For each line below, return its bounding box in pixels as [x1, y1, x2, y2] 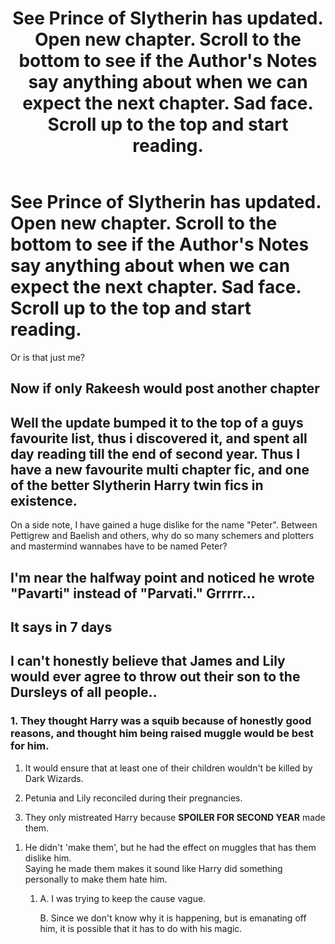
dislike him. [24, 852, 72, 864]
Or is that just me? [10, 351, 86, 363]
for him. [10, 739, 50, 753]
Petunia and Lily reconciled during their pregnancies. [24, 792, 243, 804]
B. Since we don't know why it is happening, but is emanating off [39, 912, 307, 924]
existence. [10, 492, 78, 509]
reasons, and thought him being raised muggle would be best [10, 727, 315, 741]
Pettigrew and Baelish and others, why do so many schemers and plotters [10, 530, 315, 542]
